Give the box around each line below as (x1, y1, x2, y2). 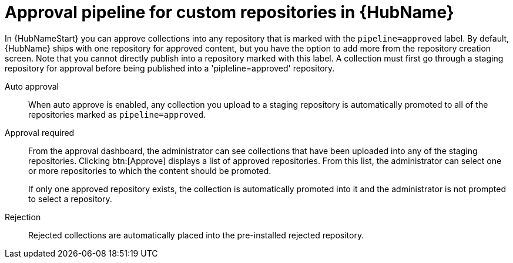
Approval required (5, 127, 75, 138)
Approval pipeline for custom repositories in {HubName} (5, 2, 454, 22)
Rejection (5, 211, 41, 222)
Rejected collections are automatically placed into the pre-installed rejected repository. (28, 230, 364, 240)
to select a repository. (28, 193, 112, 204)
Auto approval (5, 81, 59, 91)
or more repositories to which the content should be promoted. (28, 165, 271, 176)
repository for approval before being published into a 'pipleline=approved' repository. (5, 63, 335, 73)
